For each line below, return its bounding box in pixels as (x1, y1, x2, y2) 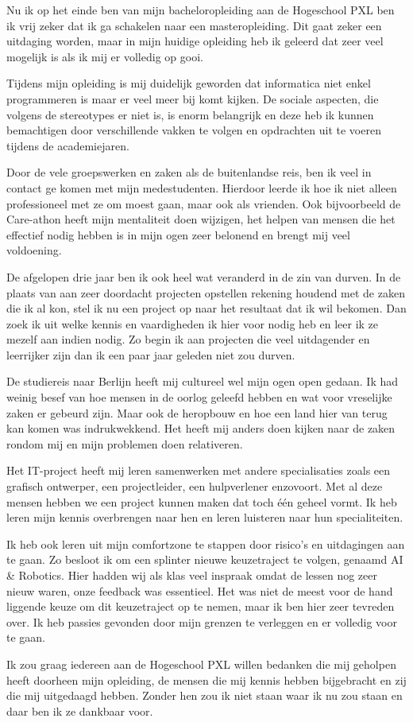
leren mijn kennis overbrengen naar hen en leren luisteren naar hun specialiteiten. (6, 509, 403, 526)
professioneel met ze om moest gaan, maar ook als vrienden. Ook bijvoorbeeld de (6, 195, 401, 212)
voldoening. (6, 242, 62, 258)
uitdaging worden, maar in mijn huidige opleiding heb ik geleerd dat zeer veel (6, 33, 384, 49)
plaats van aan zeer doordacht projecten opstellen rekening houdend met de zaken (6, 284, 405, 301)
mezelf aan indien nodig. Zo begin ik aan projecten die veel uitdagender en (6, 331, 370, 347)
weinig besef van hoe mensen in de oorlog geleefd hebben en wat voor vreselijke (6, 389, 392, 406)
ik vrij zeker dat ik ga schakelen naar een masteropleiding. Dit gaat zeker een (6, 17, 382, 33)
